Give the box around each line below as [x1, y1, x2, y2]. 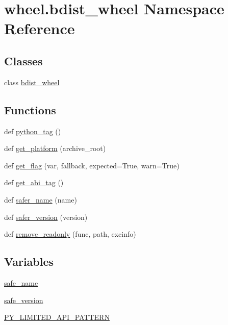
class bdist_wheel [4, 77, 60, 87]
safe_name [4, 277, 38, 288]
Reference [4, 18, 75, 39]
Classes [4, 53, 43, 68]
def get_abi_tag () [4, 177, 64, 188]
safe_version [4, 294, 43, 305]
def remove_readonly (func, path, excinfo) [4, 229, 136, 239]
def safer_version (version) [4, 211, 88, 222]
